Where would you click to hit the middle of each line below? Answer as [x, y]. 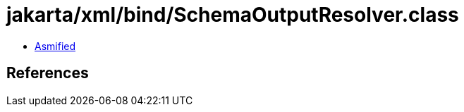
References [48, 73]
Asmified [55, 46]
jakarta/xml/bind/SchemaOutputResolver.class [233, 15]
